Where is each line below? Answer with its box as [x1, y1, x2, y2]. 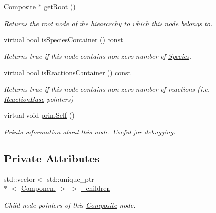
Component [21, 183, 56, 193]
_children [81, 183, 110, 193]
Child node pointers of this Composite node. [4, 199, 135, 210]
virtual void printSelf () [4, 110, 75, 120]
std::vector [4, 173, 35, 184]
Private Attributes [4, 150, 100, 165]
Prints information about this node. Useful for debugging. [4, 126, 176, 136]
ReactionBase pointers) [4, 93, 74, 104]
